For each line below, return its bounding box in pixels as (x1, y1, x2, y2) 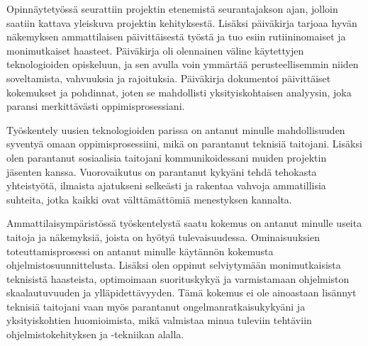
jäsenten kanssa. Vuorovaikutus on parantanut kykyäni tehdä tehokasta (6, 164, 317, 179)
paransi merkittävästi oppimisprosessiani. (6, 99, 185, 113)
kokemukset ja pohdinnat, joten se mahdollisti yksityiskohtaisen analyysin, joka (6, 84, 352, 99)
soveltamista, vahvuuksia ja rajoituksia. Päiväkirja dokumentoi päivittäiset (6, 70, 331, 85)
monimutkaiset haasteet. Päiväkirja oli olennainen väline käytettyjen (6, 43, 304, 57)
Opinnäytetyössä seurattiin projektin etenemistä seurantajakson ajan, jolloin (6, 1, 338, 16)
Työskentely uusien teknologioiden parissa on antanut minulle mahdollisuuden (6, 122, 345, 137)
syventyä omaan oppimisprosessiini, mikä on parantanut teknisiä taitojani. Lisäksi (6, 136, 362, 151)
